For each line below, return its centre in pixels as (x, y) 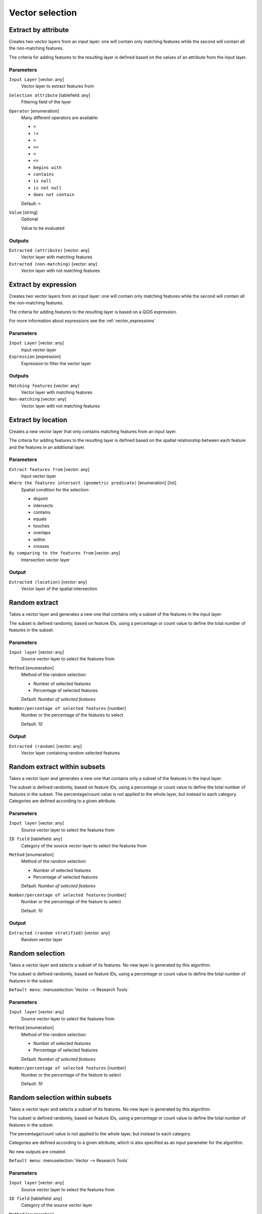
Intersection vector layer (45, 560)
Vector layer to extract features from (57, 86)
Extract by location (38, 420)
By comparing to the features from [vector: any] (65, 553)
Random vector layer (42, 940)
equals (40, 519)
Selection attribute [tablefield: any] (50, 95)
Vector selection (43, 13)
